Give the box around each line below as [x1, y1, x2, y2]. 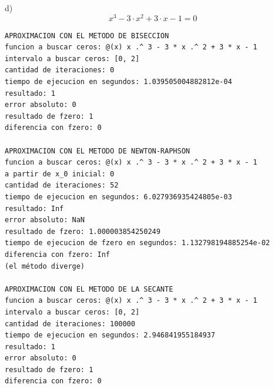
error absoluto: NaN [5, 216, 85, 225]
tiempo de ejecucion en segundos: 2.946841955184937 [5, 331, 215, 340]
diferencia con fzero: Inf [5, 250, 110, 259]
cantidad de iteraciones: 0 [5, 66, 115, 75]
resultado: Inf [5, 204, 64, 213]
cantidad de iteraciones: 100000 [5, 319, 135, 328]
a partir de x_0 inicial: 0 [5, 169, 115, 178]
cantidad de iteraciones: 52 [5, 181, 119, 190]
